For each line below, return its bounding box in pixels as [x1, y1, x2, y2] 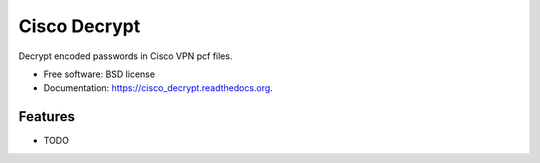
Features [18, 108, 75, 125]
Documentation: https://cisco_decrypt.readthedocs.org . [43, 82, 274, 94]
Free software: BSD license [43, 68, 155, 80]
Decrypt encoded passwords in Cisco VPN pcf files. [18, 50, 233, 62]
